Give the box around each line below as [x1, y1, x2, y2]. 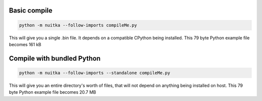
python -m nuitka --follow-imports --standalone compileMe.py [19, 70, 170, 75]
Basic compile [9, 6, 53, 15]
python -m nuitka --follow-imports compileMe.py [19, 22, 137, 28]
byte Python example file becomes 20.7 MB [9, 89, 97, 95]
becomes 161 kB [9, 41, 41, 47]
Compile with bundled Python [9, 54, 101, 63]
